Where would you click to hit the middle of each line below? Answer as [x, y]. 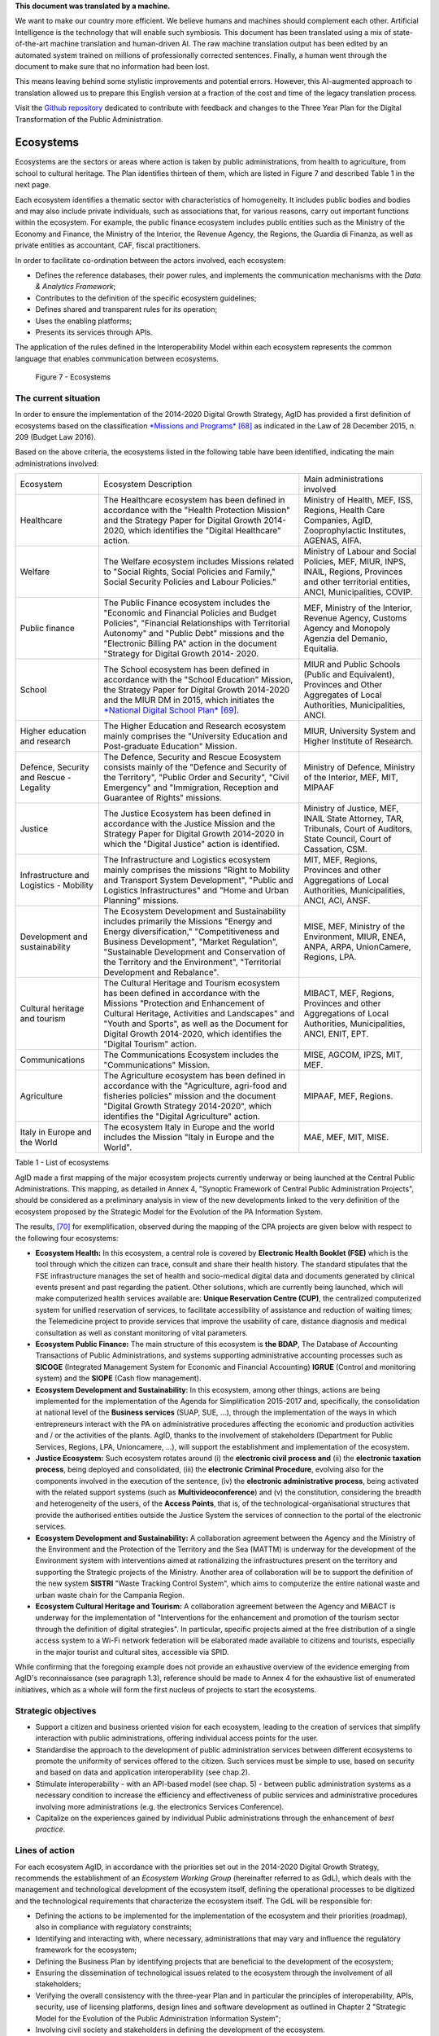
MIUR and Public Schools [352, 665]
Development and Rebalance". [161, 972]
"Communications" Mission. [157, 1065]
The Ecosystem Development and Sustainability [195, 911]
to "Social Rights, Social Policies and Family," [189, 572]
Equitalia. [321, 649]
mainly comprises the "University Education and [196, 736]
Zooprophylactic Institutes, [355, 531]
